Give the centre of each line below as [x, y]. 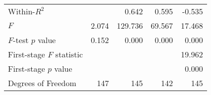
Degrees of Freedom [42, 83]
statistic [69, 54]
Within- [22, 11]
